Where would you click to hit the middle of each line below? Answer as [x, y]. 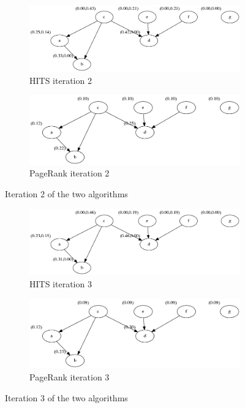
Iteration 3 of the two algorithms [66, 397]
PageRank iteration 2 [70, 173]
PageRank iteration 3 [70, 376]
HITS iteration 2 [61, 80]
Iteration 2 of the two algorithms [66, 193]
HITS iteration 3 [61, 284]
